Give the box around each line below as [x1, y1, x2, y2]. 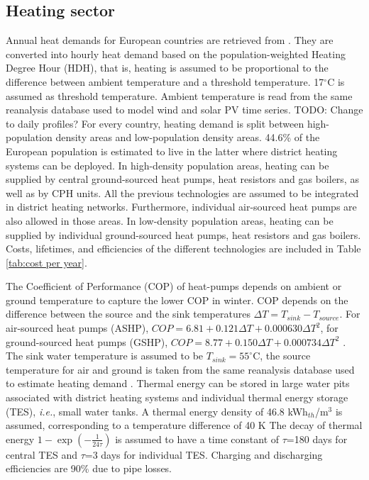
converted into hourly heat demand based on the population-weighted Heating [6, 46, 346, 61]
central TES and [6, 447, 77, 462]
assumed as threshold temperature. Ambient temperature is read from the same [6, 88, 353, 103]
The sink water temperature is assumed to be [6, 348, 204, 363]
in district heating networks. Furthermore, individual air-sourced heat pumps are [6, 199, 357, 214]
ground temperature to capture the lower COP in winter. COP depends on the [6, 292, 348, 307]
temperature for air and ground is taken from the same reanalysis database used [6, 362, 355, 376]
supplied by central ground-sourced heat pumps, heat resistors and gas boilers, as [6, 172, 359, 186]
